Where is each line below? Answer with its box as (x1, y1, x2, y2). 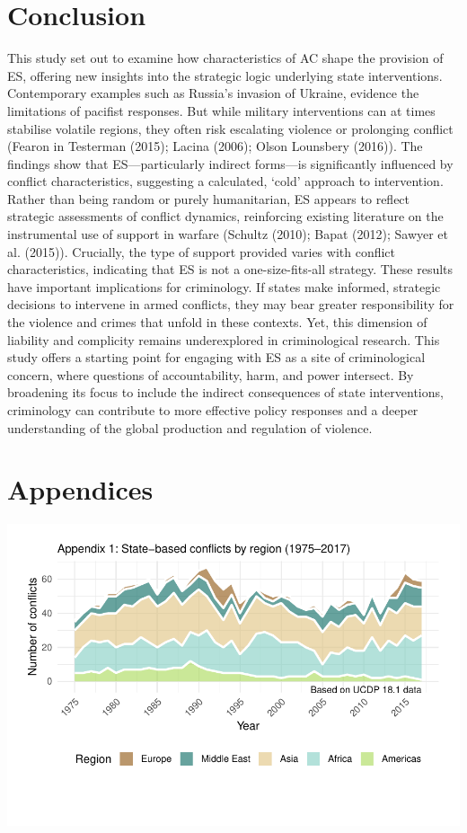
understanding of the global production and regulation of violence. (7, 418, 373, 437)
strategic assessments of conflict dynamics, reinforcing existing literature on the (7, 207, 444, 226)
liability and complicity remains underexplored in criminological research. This (7, 330, 440, 349)
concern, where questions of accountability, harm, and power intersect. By (7, 365, 414, 384)
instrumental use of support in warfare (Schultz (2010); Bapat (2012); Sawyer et (7, 225, 449, 244)
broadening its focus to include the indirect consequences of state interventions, (7, 383, 444, 402)
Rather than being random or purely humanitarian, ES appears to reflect (7, 189, 410, 208)
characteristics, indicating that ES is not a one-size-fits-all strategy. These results (7, 260, 454, 279)
